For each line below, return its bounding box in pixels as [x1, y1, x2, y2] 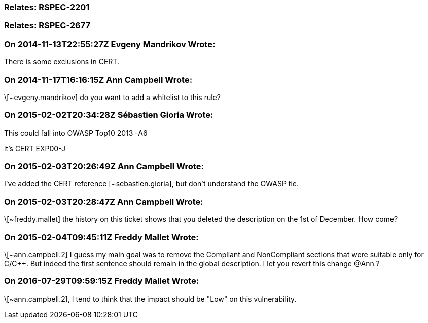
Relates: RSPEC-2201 [4, 2, 90, 12]
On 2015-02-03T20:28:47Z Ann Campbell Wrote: [4, 196, 203, 207]
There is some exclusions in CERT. [4, 57, 119, 67]
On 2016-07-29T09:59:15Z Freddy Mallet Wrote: [4, 276, 199, 286]
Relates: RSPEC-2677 [4, 20, 90, 31]
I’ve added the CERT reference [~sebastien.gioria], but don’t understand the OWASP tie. [4, 179, 299, 188]
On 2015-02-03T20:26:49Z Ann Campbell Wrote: [4, 161, 204, 171]
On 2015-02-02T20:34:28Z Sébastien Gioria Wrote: [4, 110, 213, 120]
